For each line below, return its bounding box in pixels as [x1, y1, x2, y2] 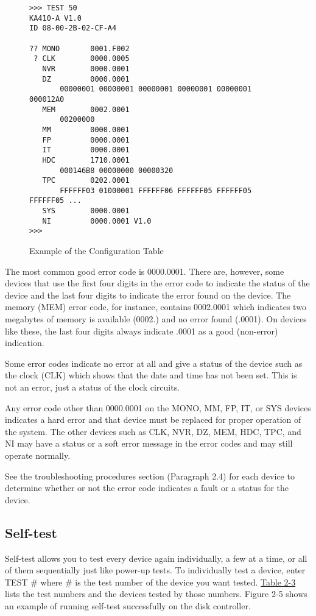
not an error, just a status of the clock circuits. [5, 381, 180, 394]
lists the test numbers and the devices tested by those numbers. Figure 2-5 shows [5, 587, 307, 600]
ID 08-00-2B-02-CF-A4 [29, 24, 117, 33]
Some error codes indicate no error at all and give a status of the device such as [5, 356, 303, 369]
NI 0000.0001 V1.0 [42, 216, 152, 225]
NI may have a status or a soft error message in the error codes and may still [5, 437, 293, 450]
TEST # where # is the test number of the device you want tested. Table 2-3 [5, 575, 296, 588]
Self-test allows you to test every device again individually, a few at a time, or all [5, 551, 307, 564]
